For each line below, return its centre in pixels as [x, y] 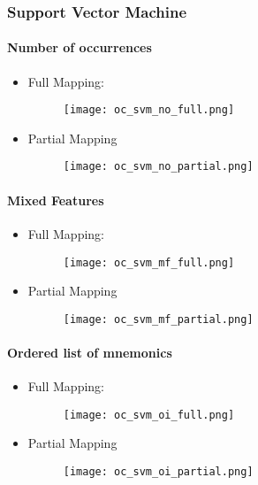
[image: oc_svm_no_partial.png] [158, 167]
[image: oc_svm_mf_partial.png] [158, 319]
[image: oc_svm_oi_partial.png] [158, 472]
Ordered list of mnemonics [90, 353]
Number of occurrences [80, 47]
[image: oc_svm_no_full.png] [149, 110]
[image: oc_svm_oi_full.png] [149, 415]
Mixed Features [56, 200]
